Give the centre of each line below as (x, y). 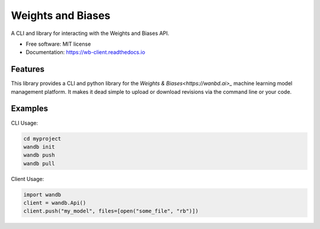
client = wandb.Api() (55, 203)
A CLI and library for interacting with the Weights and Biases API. (90, 33)
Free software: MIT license (58, 44)
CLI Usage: (25, 123)
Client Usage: (28, 179)
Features (28, 69)
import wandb (42, 195)
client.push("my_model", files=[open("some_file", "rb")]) (111, 211)
